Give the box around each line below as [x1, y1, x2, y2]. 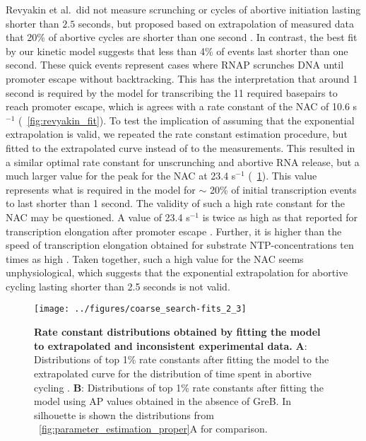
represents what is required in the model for [6, 182, 196, 196]
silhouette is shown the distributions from [34, 407, 214, 422]
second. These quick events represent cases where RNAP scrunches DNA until [6, 57, 344, 72]
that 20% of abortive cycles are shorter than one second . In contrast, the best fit [6, 30, 358, 45]
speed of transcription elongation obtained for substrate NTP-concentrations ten [6, 237, 354, 252]
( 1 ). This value [248, 168, 317, 183]
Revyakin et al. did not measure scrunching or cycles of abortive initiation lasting [6, 2, 361, 16]
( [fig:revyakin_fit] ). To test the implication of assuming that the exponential [18, 112, 355, 127]
